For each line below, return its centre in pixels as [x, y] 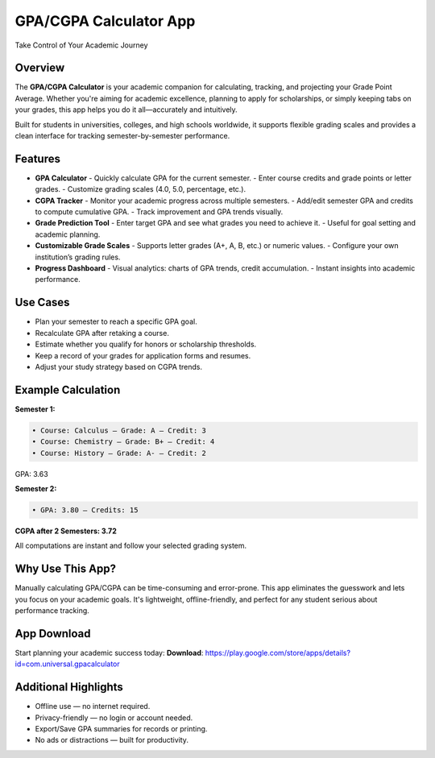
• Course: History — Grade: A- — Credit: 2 [119, 453]
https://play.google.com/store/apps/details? [278, 652]
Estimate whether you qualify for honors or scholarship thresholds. [146, 344]
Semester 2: [36, 488]
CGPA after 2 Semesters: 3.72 [66, 531]
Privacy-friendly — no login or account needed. [114, 718]
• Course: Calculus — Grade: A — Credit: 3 [119, 430]
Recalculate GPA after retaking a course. [102, 333]
